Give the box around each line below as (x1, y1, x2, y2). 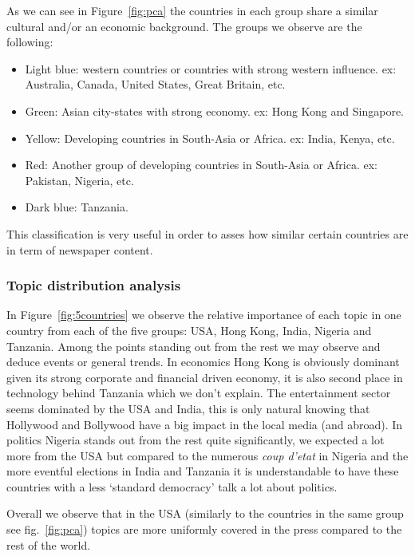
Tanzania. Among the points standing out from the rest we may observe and (6, 337, 381, 354)
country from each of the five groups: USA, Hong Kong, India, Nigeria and (6, 321, 372, 338)
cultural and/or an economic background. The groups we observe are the (6, 18, 362, 34)
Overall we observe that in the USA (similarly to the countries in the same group (6, 505, 404, 522)
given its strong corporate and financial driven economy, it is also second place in (6, 369, 403, 385)
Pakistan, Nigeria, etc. (25, 172, 134, 188)
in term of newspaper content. (6, 241, 153, 258)
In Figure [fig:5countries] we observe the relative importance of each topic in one (6, 306, 401, 323)
